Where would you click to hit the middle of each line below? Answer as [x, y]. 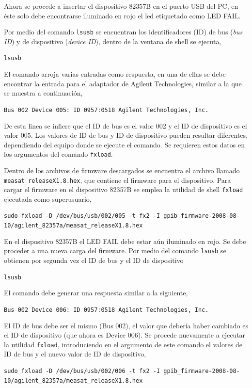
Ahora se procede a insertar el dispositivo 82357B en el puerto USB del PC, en [121, 6]
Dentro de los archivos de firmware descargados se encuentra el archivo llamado [122, 170]
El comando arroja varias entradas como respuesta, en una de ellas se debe [115, 74]
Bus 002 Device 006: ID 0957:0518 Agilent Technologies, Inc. [106, 310]
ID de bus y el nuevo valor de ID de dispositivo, [75, 354]
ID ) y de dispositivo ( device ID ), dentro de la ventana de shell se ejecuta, [113, 41]
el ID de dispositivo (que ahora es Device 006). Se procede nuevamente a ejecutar [125, 335]
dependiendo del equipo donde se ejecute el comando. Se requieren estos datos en [124, 144]
